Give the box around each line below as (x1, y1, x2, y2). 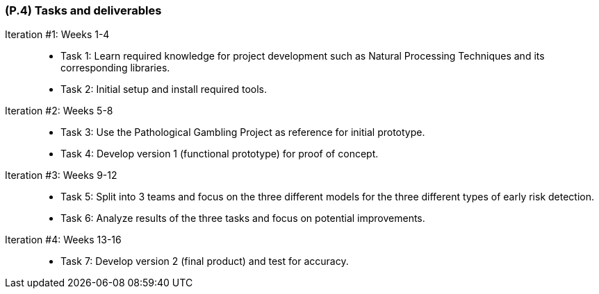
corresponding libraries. (60, 62, 170, 74)
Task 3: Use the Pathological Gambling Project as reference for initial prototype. (60, 126, 425, 139)
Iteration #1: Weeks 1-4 (5, 28, 110, 41)
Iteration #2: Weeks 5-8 (5, 105, 113, 117)
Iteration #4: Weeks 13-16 (5, 234, 122, 246)
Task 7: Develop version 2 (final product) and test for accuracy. (60, 255, 349, 268)
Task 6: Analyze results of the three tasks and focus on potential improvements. (60, 212, 425, 225)
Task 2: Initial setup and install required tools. (60, 83, 268, 96)
